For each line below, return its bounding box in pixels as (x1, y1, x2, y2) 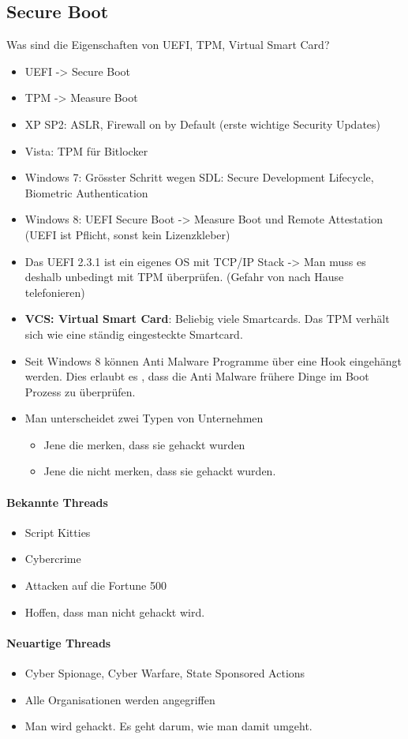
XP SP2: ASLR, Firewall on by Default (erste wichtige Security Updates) (24, 115, 381, 132)
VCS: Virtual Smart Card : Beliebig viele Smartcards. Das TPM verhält (24, 310, 390, 327)
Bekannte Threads (6, 493, 108, 510)
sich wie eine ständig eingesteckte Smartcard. (24, 325, 243, 342)
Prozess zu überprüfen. (24, 383, 136, 400)
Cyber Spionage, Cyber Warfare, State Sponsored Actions (24, 665, 305, 681)
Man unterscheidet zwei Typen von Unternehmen (24, 410, 264, 426)
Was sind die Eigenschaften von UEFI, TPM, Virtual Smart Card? (6, 36, 330, 53)
